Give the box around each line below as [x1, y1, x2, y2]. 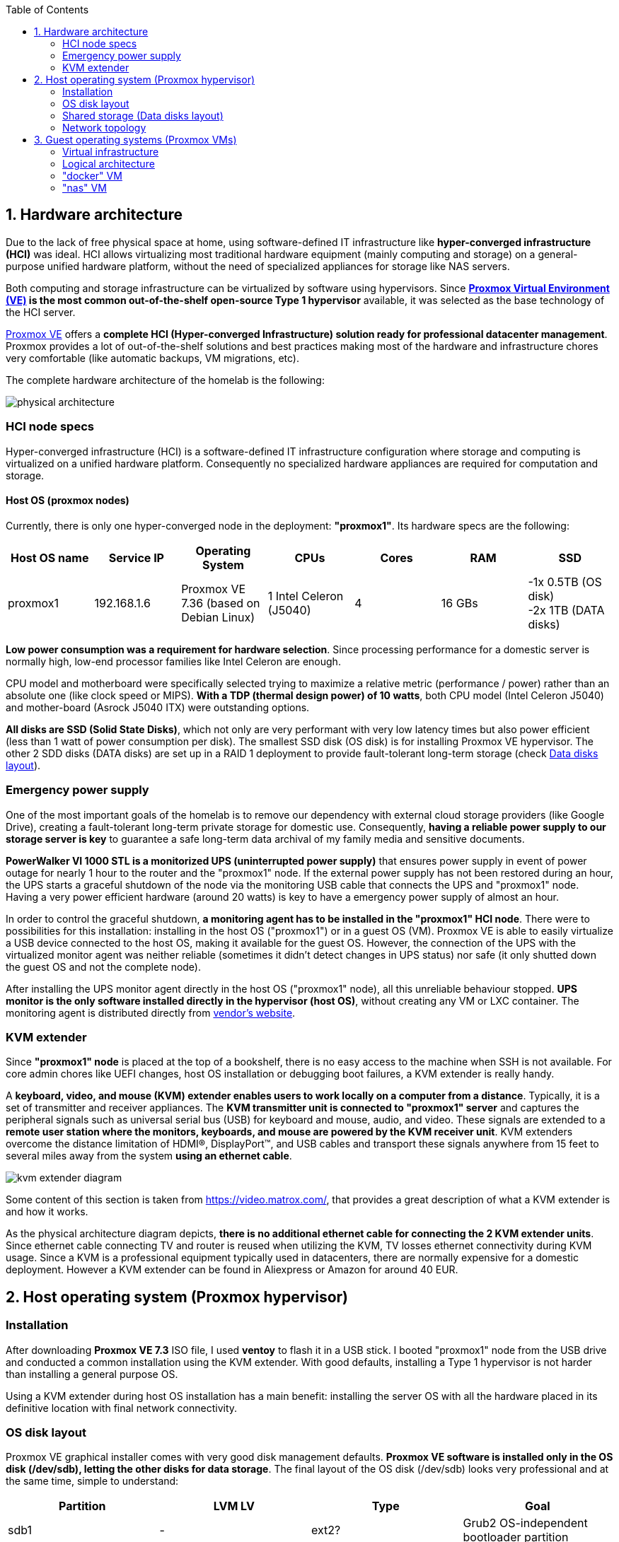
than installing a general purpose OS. [6, 1367, 178, 1380]
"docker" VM [62, 170, 122, 182]
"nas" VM [62, 182, 107, 194]
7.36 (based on [181, 595, 260, 610]
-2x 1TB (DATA [528, 602, 605, 617]
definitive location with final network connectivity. [6, 1401, 238, 1414]
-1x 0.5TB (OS [528, 574, 602, 589]
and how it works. [6, 1205, 88, 1218]
